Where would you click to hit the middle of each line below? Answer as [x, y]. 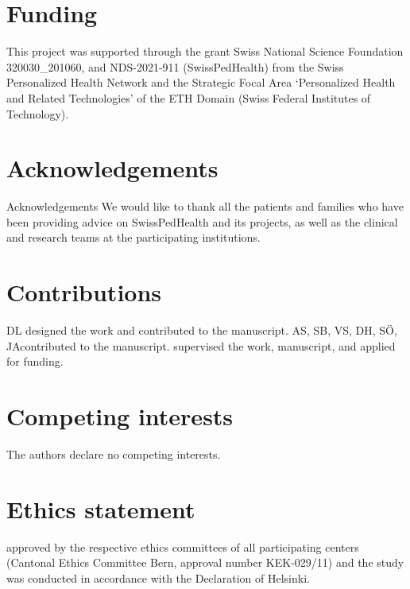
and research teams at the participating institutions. [133, 237]
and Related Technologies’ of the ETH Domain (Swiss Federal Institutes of [189, 97]
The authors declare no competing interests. [114, 454]
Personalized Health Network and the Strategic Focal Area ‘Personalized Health [201, 82]
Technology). [38, 113]
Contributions [84, 292]
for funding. [35, 361]
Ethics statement [101, 508]
